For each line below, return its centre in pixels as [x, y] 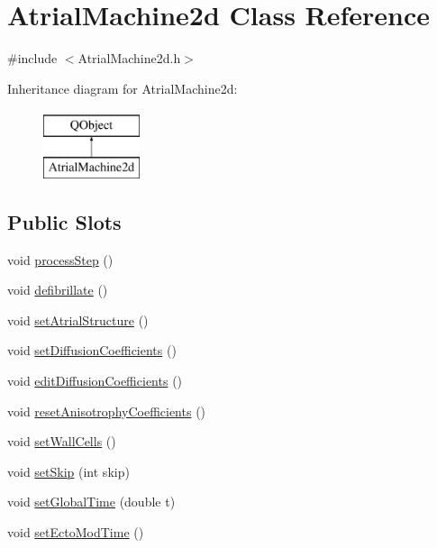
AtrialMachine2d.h [129, 58]
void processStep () [60, 259]
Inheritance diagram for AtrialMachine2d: [123, 88]
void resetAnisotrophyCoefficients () [107, 411]
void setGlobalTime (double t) [91, 502]
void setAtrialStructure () [78, 320]
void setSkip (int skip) [68, 471]
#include [32, 58]
